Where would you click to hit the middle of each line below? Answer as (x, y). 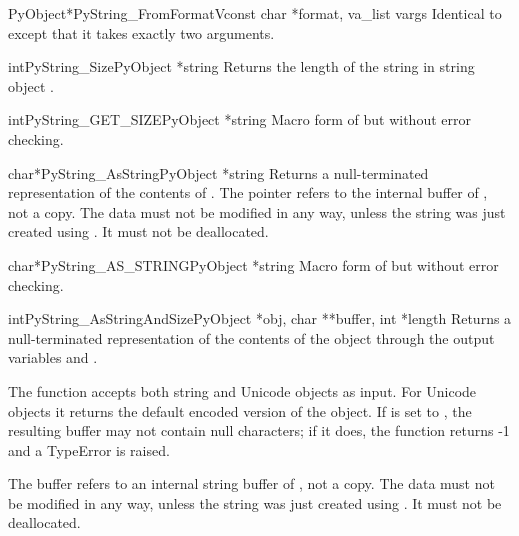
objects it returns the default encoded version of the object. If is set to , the (240, 410)
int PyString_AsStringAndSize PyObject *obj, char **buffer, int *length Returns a (260, 318)
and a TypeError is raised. (89, 449)
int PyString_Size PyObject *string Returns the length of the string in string (241, 66)
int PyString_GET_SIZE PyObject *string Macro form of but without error (239, 119)
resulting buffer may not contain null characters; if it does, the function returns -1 (259, 430)
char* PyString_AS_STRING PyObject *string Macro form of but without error (253, 264)
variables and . (53, 357)
